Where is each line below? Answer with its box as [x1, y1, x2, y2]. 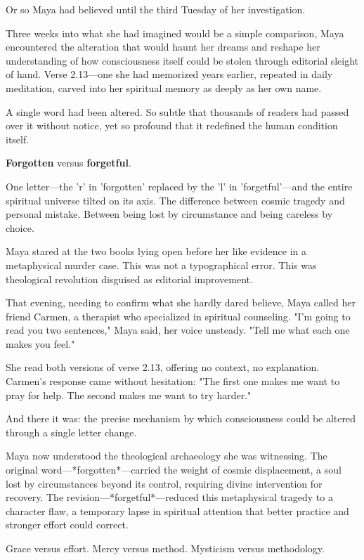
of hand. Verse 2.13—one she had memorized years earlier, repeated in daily [6, 67, 333, 82]
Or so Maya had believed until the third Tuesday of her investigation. [6, 2, 306, 16]
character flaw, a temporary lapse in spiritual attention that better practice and [6, 503, 349, 518]
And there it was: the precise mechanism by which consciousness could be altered [6, 411, 356, 426]
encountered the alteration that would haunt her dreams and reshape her [6, 39, 320, 54]
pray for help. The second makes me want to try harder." [6, 387, 252, 402]
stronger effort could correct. [6, 517, 129, 532]
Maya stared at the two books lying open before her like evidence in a [6, 244, 307, 259]
